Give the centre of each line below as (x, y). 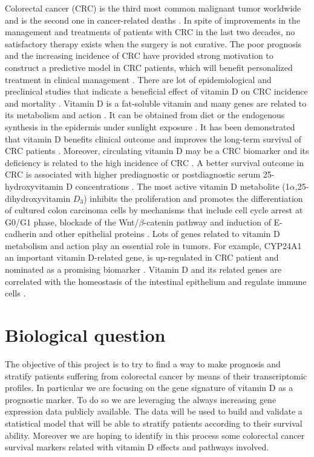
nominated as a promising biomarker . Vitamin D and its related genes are (143, 269)
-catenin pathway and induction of (207, 222)
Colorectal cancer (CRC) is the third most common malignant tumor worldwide (153, 8)
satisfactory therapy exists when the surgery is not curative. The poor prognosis (153, 43)
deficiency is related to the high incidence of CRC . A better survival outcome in (154, 162)
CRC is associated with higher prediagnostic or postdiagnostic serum (133, 174)
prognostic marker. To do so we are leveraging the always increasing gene (141, 399)
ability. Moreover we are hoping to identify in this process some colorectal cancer (155, 435)
